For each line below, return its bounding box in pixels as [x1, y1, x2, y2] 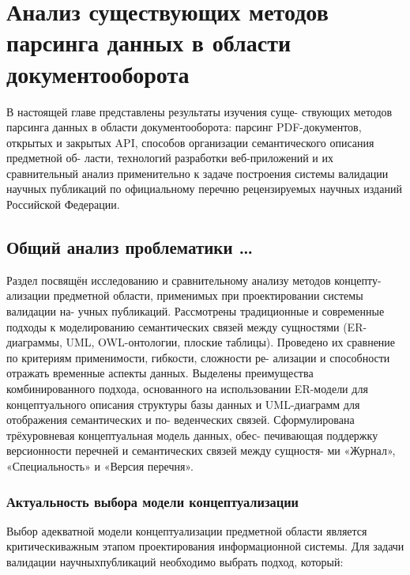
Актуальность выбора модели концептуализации [6, 491, 299, 511]
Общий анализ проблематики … [6, 235, 254, 259]
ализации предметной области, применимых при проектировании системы [6, 287, 363, 304]
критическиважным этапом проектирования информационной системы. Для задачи [6, 538, 404, 554]
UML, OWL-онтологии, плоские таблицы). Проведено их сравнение [66, 334, 396, 350]
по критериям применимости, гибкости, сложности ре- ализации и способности [6, 349, 390, 365]
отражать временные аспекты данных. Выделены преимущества [6, 365, 314, 381]
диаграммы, [6, 334, 62, 350]
